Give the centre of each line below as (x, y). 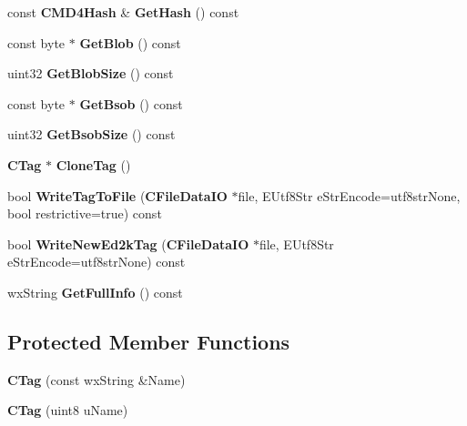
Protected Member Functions (149, 341)
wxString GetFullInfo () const (95, 292)
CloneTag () (93, 164)
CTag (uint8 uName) (68, 410)
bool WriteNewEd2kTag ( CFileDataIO (128, 243)
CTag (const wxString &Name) (96, 379)
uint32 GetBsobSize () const (91, 134)
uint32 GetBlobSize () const (91, 73)
